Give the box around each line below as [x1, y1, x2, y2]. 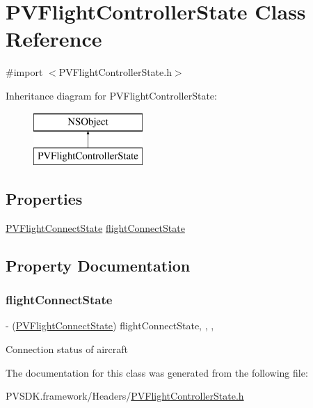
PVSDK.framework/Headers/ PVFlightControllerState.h [6, 389, 244, 403]
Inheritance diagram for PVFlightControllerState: [6, 88, 217, 102]
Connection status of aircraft [6, 342, 129, 356]
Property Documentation [6, 254, 191, 276]
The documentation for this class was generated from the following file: [6, 365, 308, 379]
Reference [6, 24, 102, 53]
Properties [6, 188, 83, 210]
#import [6, 65, 43, 79]
